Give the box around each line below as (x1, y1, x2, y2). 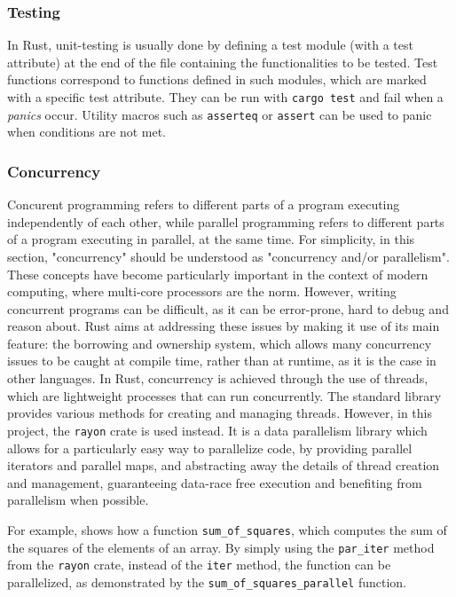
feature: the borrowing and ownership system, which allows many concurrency (7, 334, 432, 352)
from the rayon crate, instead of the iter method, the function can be (7, 555, 391, 574)
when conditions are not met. (7, 122, 167, 141)
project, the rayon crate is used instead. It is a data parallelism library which (7, 420, 428, 439)
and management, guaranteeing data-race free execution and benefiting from (7, 473, 422, 491)
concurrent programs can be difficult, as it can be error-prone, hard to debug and (7, 299, 449, 318)
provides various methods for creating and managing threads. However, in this (7, 404, 432, 422)
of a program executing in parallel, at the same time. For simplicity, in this (7, 230, 415, 248)
